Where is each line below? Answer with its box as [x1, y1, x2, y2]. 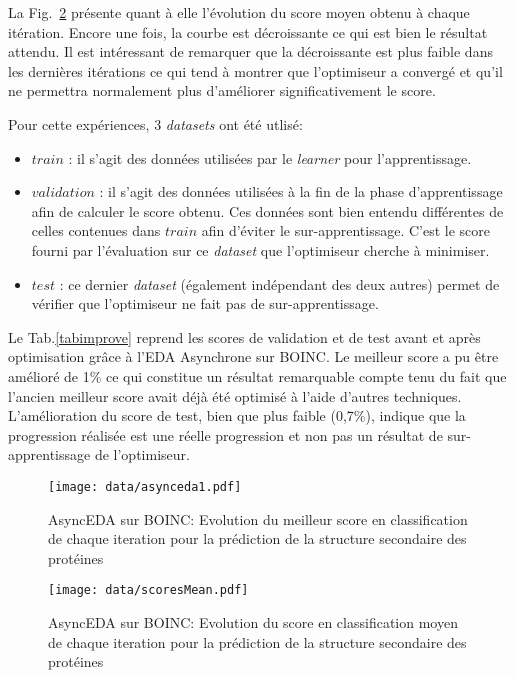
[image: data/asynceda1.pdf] [48, 479, 242, 494]
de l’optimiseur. [94, 444, 190, 465]
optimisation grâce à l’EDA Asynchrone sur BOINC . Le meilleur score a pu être [8, 346, 499, 367]
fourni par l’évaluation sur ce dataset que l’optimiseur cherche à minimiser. [31, 239, 490, 260]
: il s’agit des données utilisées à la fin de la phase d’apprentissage [99, 181, 503, 202]
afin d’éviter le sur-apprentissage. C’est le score [201, 220, 490, 241]
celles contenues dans [31, 220, 161, 241]
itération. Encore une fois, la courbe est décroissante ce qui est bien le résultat [8, 21, 488, 42]
